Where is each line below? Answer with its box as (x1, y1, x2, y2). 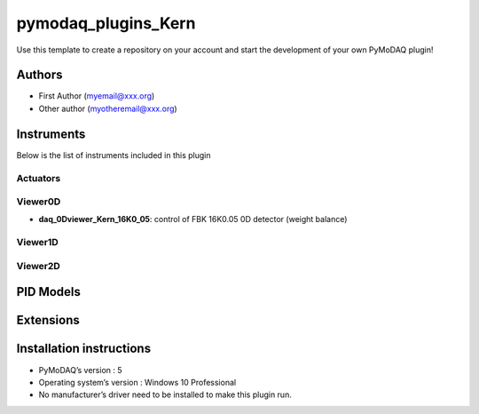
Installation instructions (16, 341, 151, 356)
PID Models (16, 284, 82, 299)
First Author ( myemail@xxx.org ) (38, 91, 155, 101)
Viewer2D (16, 259, 61, 272)
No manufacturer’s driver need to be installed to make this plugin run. (38, 389, 292, 400)
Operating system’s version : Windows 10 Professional (38, 377, 237, 387)
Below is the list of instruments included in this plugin (16, 149, 212, 160)
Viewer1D (16, 236, 59, 249)
